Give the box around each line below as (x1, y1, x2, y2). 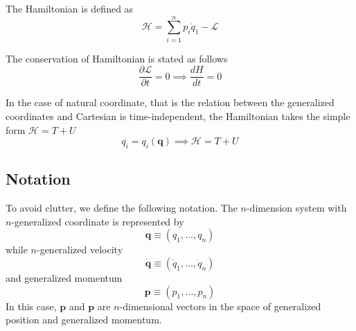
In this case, (6, 298, 57, 313)
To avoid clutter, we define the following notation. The (6, 201, 238, 215)
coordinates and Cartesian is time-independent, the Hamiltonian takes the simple (6, 108, 350, 123)
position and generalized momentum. (6, 312, 162, 327)
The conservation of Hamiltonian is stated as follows (6, 51, 228, 65)
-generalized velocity (36, 242, 123, 257)
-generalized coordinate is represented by (11, 214, 184, 228)
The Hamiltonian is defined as (6, 1, 134, 15)
